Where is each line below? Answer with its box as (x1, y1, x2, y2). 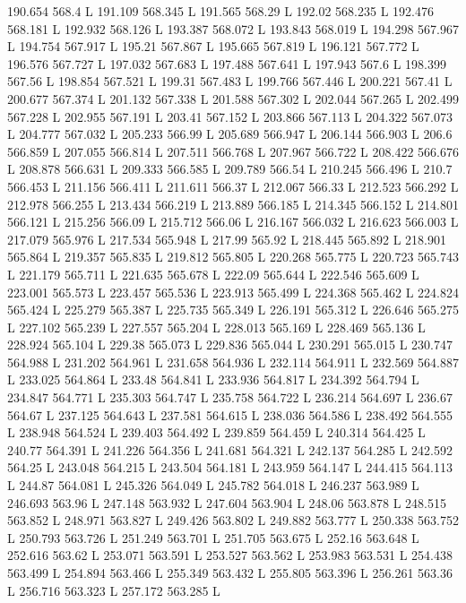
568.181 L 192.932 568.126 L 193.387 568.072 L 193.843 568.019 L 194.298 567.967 (7, 19, 459, 38)
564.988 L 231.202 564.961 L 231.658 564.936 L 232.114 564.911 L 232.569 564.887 (7, 352, 459, 371)
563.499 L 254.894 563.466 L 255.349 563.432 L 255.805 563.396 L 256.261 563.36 (7, 564, 453, 581)
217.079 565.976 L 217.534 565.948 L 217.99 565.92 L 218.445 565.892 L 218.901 (7, 229, 446, 248)
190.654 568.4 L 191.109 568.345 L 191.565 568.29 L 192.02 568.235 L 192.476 (7, 2, 434, 20)
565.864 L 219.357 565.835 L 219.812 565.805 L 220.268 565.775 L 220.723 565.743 (7, 247, 459, 266)
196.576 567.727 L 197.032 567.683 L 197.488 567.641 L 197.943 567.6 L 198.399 (7, 54, 446, 73)
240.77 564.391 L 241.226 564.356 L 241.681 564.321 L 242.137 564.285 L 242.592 (7, 440, 453, 459)
